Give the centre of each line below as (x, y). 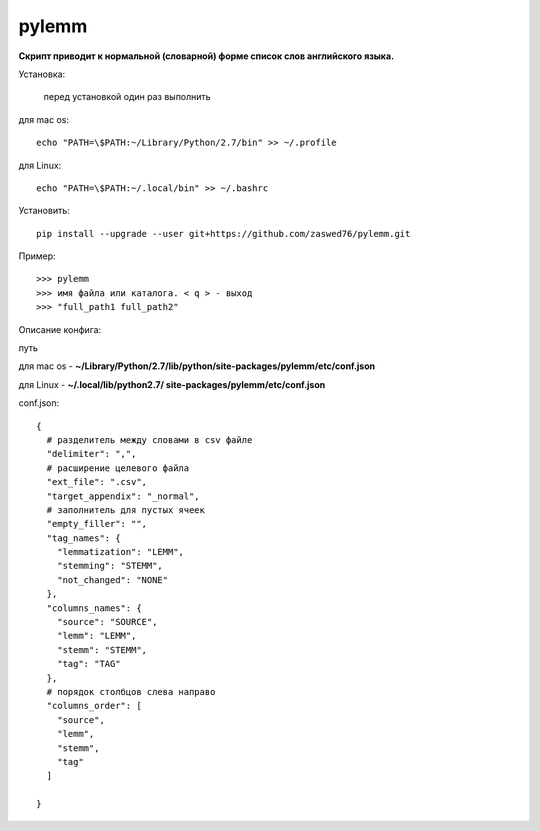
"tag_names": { (83, 538)
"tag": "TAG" (88, 664)
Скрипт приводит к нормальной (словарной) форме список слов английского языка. (206, 56)
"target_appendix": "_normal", (123, 496)
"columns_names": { (94, 608)
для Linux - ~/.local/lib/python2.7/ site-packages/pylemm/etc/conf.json (172, 384)
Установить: (44, 211)
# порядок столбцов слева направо (131, 691)
